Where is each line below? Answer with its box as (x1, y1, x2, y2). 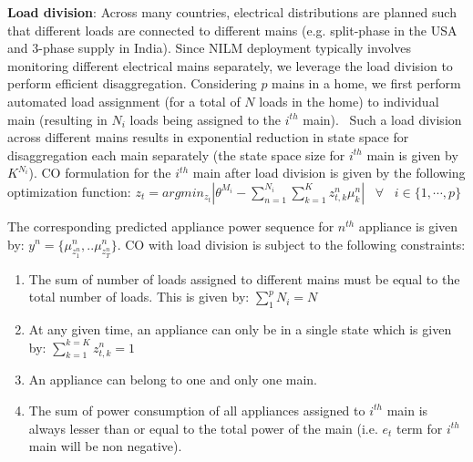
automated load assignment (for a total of (7, 91, 241, 110)
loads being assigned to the (129, 109, 282, 128)
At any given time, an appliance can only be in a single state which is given (28, 319, 452, 338)
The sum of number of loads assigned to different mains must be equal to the (28, 269, 460, 288)
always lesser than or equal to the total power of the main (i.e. (28, 418, 378, 437)
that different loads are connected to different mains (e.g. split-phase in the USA (7, 20, 458, 39)
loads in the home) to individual (259, 91, 439, 110)
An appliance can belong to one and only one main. (28, 370, 317, 389)
